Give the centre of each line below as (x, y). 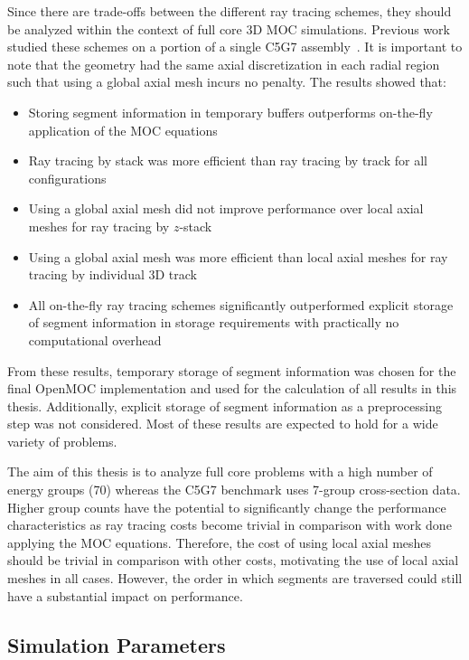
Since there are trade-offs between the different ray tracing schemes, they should (230, 11)
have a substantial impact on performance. (125, 595)
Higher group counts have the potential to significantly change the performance (227, 507)
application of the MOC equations (123, 130)
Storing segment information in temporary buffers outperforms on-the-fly (230, 112)
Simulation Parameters (117, 644)
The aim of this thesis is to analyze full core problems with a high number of (220, 471)
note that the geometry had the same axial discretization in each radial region (224, 64)
